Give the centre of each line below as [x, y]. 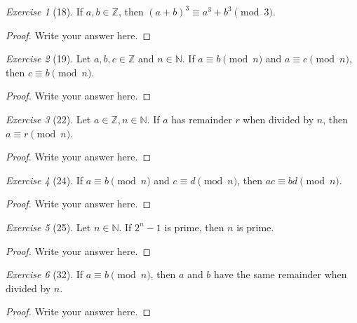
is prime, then [194, 227]
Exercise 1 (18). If [45, 11]
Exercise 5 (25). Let [48, 227]
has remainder [202, 119]
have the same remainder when [281, 274]
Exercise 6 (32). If [45, 274]
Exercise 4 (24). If [45, 180]
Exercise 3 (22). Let [48, 119]
